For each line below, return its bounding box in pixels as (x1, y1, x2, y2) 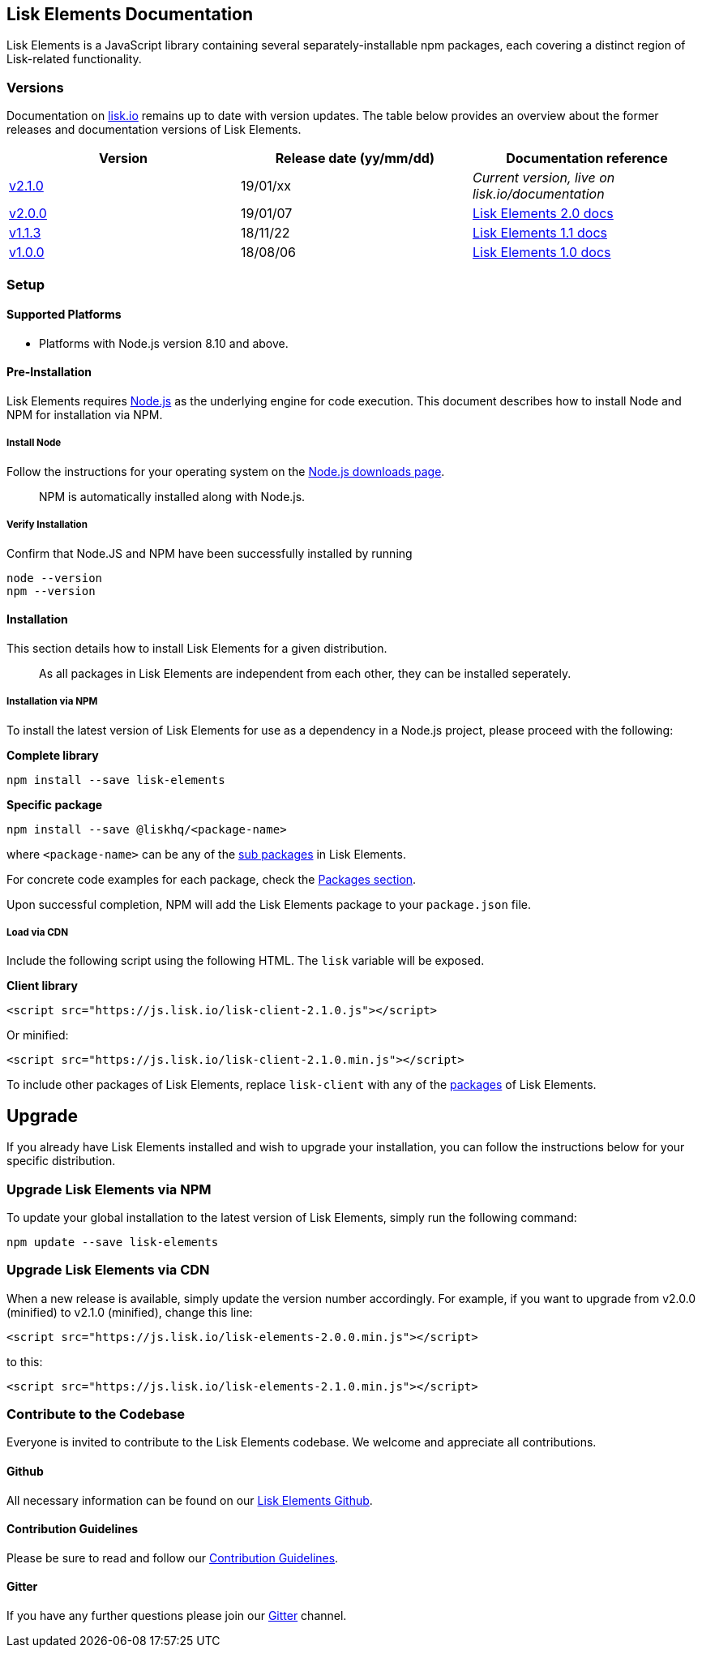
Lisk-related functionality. (6, 52, 142, 66)
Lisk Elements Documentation (6, 4, 253, 24)
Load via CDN (6, 926, 69, 938)
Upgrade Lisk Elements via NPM (6, 1181, 212, 1198)
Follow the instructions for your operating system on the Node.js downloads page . (6, 464, 445, 478)
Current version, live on (472, 169, 615, 186)
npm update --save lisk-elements (6, 1235, 219, 1249)
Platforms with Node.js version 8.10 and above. (39, 336, 289, 350)
